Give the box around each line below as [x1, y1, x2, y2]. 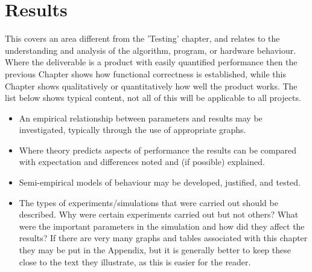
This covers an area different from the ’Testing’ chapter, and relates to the [5, 32, 280, 45]
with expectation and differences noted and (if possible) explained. [19, 155, 265, 168]
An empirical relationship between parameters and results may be [19, 111, 263, 124]
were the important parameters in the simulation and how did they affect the [19, 219, 305, 232]
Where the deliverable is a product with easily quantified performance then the [5, 56, 298, 68]
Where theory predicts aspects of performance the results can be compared [19, 143, 296, 156]
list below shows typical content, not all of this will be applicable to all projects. [5, 91, 301, 104]
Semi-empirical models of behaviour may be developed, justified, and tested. [19, 176, 301, 189]
